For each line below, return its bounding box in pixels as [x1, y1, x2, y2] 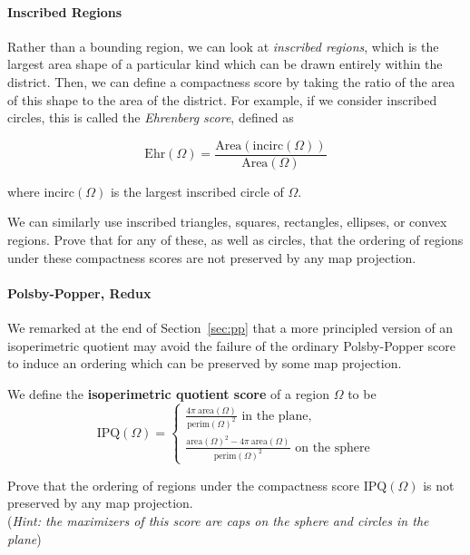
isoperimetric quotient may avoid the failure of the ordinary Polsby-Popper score [7, 336, 456, 355]
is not [423, 475, 455, 494]
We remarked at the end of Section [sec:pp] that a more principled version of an [7, 318, 454, 336]
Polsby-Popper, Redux [7, 283, 152, 302]
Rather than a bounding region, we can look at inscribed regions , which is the [7, 36, 439, 55]
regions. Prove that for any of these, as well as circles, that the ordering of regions [7, 230, 464, 249]
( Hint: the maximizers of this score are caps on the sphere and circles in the [7, 511, 429, 531]
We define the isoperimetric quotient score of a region [7, 384, 330, 403]
